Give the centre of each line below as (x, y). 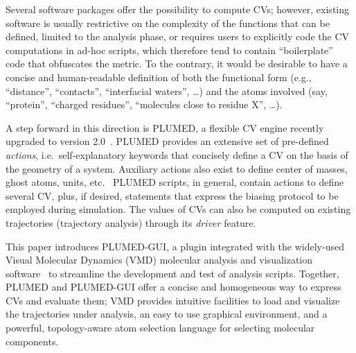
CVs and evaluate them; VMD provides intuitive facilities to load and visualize (173, 300)
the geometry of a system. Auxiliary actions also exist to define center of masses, (177, 168)
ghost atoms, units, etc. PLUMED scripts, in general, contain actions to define (175, 182)
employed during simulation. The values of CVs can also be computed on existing (178, 209)
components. (32, 341)
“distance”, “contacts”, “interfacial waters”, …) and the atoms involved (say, (167, 91)
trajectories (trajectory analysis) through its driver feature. (131, 222)
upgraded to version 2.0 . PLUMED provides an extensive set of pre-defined (167, 141)
